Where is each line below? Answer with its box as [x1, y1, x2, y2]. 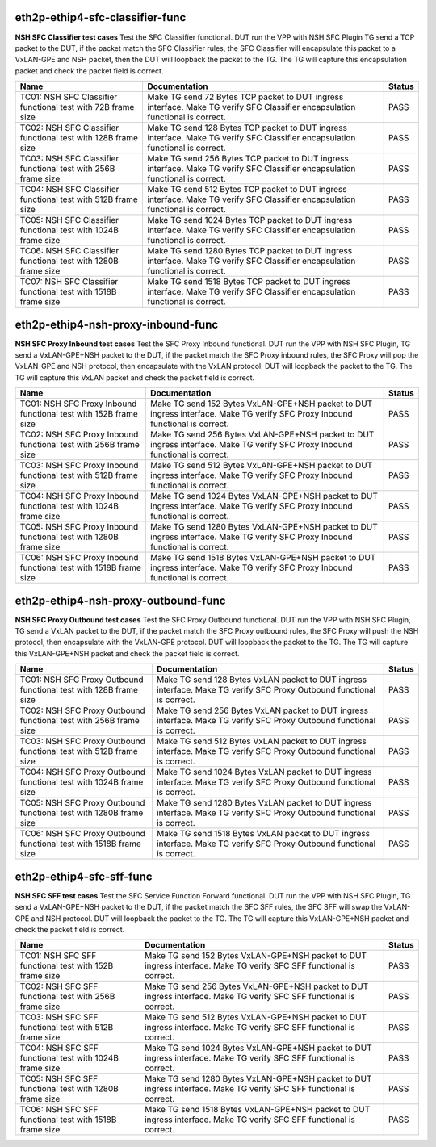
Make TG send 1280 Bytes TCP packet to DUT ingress [147, 245, 353, 257]
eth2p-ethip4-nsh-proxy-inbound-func [15, 317, 219, 331]
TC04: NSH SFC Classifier [19, 184, 119, 195]
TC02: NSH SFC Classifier [19, 122, 119, 133]
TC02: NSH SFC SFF [19, 981, 99, 992]
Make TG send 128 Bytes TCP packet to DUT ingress [147, 122, 347, 133]
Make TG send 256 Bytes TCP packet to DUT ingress [147, 153, 349, 165]
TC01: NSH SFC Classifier [19, 91, 118, 103]
